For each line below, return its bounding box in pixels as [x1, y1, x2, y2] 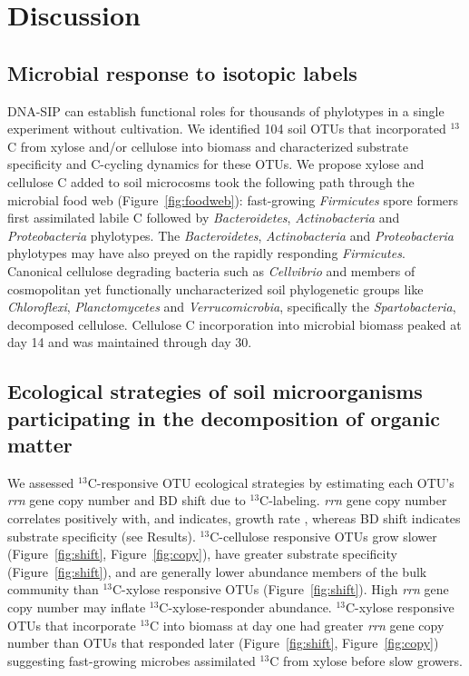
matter [7, 431, 73, 459]
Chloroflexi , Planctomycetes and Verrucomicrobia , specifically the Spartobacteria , [7, 297, 456, 316]
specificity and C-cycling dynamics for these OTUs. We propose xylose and [7, 154, 425, 174]
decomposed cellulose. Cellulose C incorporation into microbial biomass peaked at [7, 314, 462, 333]
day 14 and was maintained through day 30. [7, 333, 252, 352]
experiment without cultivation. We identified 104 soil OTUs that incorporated [7, 119, 446, 138]
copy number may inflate [7, 598, 146, 617]
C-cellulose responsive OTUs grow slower [210, 526, 437, 545]
